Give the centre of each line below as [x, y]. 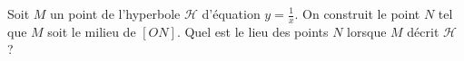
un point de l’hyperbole [115, 13]
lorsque [367, 31]
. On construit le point [357, 13]
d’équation [231, 13]
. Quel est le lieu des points [252, 31]
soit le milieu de [92, 31]
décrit [423, 31]
